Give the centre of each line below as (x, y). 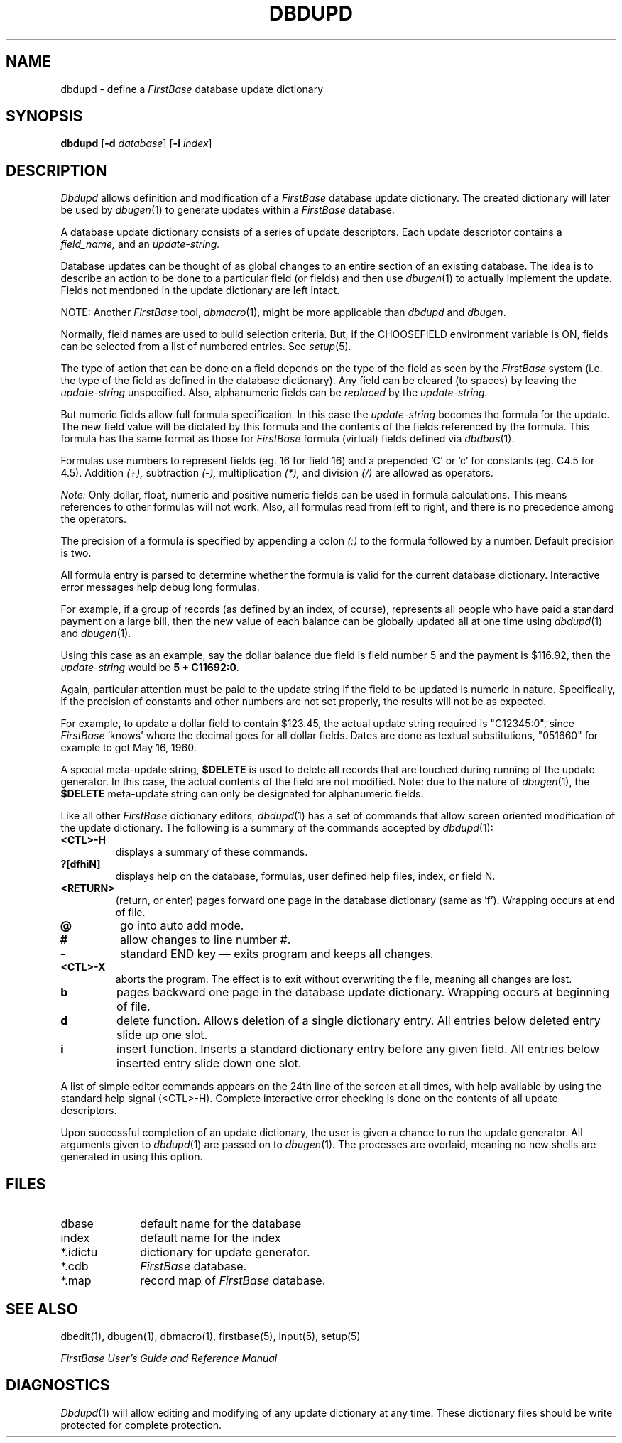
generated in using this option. (132, 1157)
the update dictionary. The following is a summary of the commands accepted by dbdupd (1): (277, 828)
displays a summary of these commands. (212, 852)
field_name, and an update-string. (140, 244)
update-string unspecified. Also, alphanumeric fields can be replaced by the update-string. (274, 393)
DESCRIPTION (56, 170)
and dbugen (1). (96, 633)
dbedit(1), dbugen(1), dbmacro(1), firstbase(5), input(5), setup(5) (211, 1336)
